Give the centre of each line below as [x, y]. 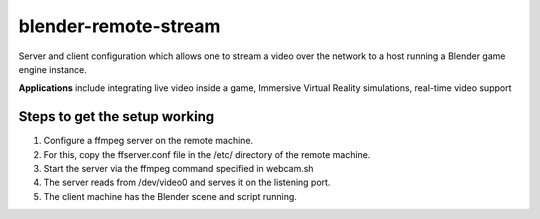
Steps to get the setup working [116, 116]
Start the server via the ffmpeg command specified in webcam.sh [178, 169]
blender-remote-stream [119, 26]
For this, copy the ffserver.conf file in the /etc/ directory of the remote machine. [207, 154]
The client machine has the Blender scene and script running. [170, 196]
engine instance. [52, 69]
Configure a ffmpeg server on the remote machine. [148, 141]
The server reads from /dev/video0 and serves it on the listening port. [187, 182]
